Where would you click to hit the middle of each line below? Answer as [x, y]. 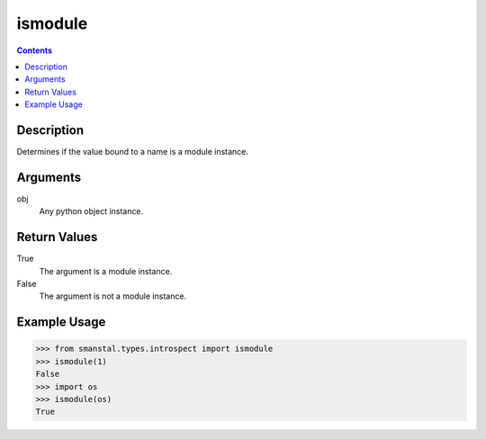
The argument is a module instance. [106, 271]
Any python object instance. [91, 211]
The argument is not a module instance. [113, 296]
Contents [35, 50]
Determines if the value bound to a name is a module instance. [133, 152]
